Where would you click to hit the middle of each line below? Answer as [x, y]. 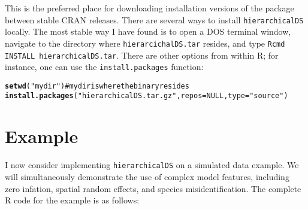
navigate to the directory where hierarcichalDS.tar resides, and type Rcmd [145, 43]
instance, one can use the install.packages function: [104, 67]
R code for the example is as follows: [72, 200]
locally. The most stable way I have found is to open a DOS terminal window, [148, 31]
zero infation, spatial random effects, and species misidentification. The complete [153, 188]
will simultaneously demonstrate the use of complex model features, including [147, 176]
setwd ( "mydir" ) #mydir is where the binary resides [97, 86]
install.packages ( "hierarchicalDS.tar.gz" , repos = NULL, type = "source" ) [147, 96]
